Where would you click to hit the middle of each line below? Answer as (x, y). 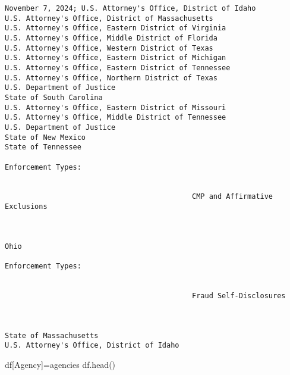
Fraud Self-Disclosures (239, 296)
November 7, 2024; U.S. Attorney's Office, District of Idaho (130, 8)
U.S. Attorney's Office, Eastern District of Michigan (116, 58)
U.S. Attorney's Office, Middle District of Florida (111, 38)
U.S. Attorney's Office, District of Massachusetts (109, 18)
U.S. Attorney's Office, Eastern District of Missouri (116, 107)
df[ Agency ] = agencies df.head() (60, 364)
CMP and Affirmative (233, 197)
